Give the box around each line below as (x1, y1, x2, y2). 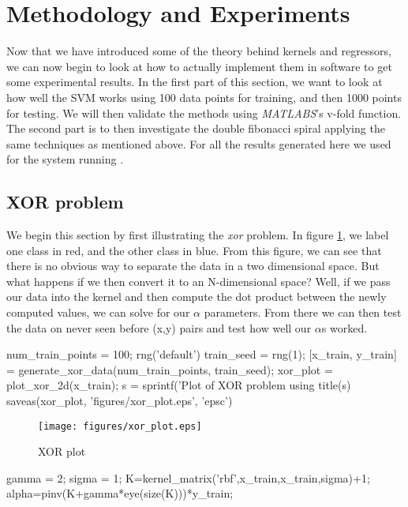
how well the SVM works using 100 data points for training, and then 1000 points (6, 88, 402, 105)
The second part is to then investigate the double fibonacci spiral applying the (6, 120, 385, 137)
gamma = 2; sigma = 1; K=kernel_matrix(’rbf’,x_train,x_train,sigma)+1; (6, 469, 370, 486)
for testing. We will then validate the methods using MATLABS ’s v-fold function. (6, 104, 402, 121)
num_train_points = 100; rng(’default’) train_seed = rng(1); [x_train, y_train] (6, 346, 397, 362)
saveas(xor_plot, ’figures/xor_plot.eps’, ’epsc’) (6, 392, 233, 409)
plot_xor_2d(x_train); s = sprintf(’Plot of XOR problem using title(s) (6, 377, 351, 393)
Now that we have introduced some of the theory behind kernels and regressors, (6, 43, 391, 59)
